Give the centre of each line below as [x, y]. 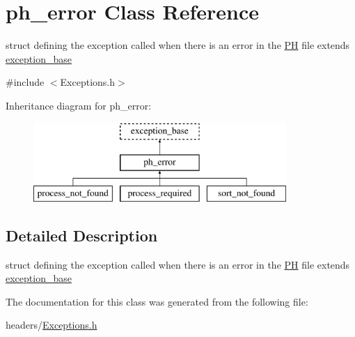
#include [25, 82]
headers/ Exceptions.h [52, 325]
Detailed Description [82, 235]
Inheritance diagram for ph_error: [79, 105]
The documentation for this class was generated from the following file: [157, 301]
